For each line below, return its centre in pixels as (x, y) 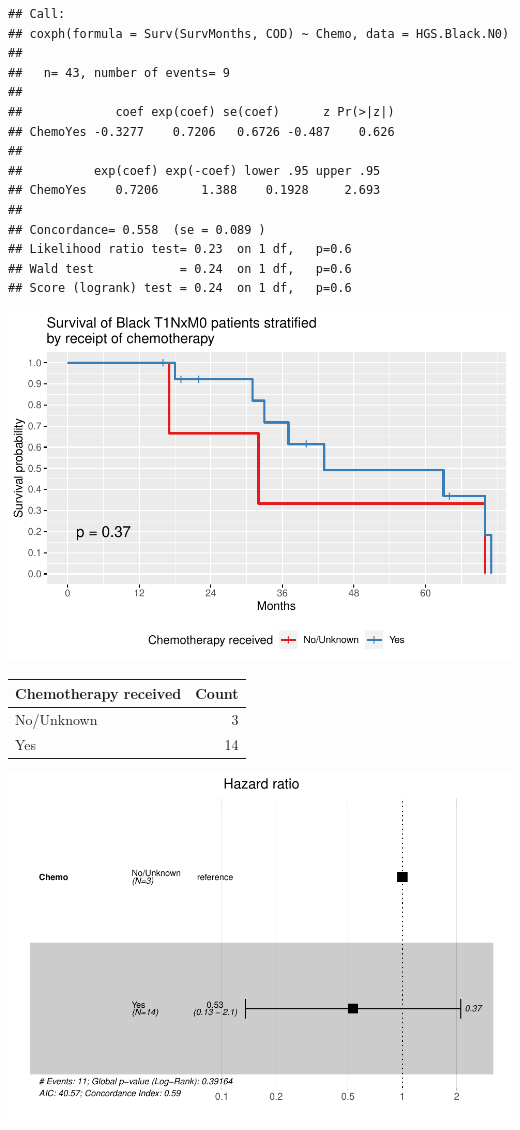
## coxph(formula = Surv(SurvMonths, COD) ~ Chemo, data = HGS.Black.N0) (259, 33)
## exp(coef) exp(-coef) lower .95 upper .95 (194, 170)
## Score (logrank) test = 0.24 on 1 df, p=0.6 (180, 288)
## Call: (37, 14)
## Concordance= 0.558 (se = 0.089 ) (137, 229)
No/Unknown (56, 718)
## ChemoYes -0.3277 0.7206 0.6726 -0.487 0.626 (201, 131)
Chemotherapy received (98, 692)
